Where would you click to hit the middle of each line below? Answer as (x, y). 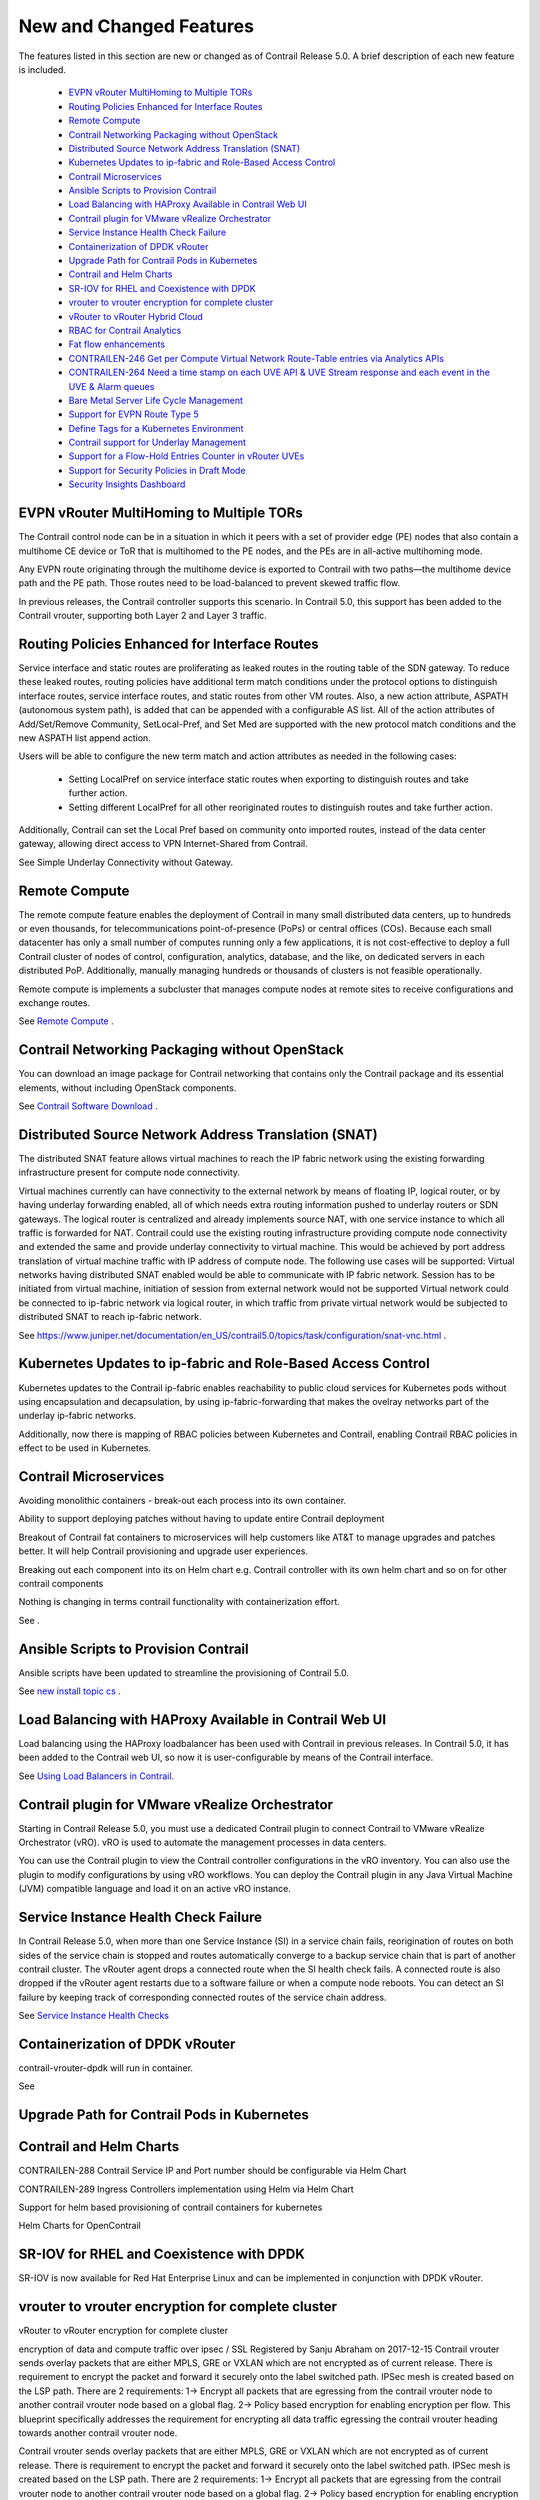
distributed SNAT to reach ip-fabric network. (110, 1317)
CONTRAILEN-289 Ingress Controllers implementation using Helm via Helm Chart (186, 2189)
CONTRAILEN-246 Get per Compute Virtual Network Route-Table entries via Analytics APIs (256, 358)
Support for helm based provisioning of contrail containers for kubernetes (170, 2207)
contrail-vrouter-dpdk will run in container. (106, 2067)
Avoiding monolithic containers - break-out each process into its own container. (182, 1501)
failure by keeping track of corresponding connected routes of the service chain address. (202, 1997)
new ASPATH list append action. (85, 737)
